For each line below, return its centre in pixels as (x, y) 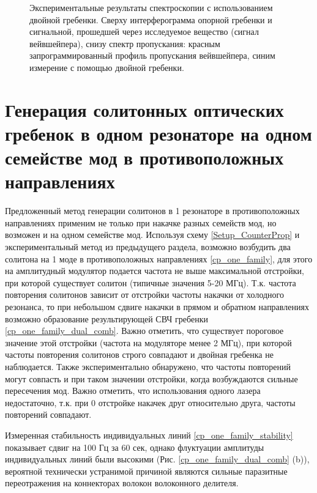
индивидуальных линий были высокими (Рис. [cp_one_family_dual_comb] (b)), (157, 459)
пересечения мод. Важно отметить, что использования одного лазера (133, 391)
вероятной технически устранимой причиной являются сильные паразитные (146, 471)
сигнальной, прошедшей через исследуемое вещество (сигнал (144, 32)
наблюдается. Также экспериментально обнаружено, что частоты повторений (148, 366)
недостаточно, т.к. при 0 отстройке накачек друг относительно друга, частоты (150, 402)
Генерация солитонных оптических (144, 109)
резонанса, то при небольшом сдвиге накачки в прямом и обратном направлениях (157, 306)
